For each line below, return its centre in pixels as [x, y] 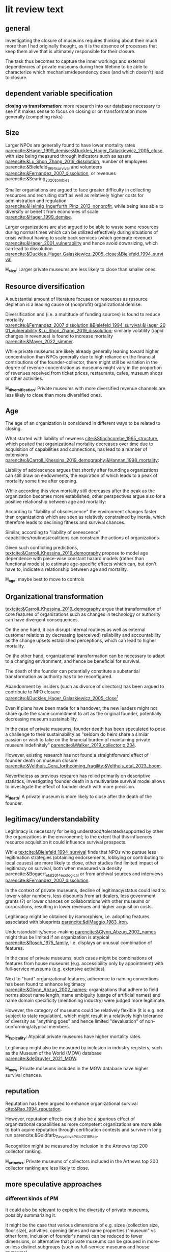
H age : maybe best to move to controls [45, 580]
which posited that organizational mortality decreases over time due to [79, 444]
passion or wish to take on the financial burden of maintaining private [78, 739]
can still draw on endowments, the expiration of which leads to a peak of [81, 475]
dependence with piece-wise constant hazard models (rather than [75, 559]
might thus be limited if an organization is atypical [57, 937]
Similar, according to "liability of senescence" [53, 533]
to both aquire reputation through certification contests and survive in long [83, 1129]
